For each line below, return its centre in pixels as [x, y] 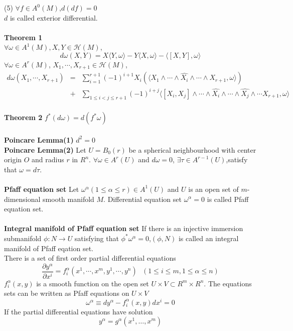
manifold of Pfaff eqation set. [49, 248]
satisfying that [97, 238]
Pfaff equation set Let [42, 189]
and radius [48, 159]
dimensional [22, 199]
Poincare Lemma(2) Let [45, 149]
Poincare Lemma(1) [39, 139]
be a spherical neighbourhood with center [192, 149]
